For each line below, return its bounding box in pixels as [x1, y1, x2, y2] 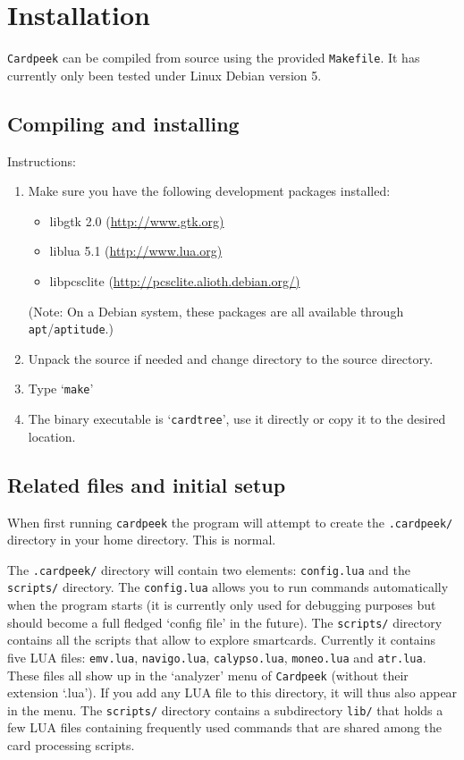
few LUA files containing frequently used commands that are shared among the [7, 718, 442, 737]
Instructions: [7, 151, 76, 170]
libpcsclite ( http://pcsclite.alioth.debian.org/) [49, 271, 300, 290]
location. [28, 426, 76, 445]
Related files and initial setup [7, 470, 286, 498]
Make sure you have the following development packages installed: [28, 182, 391, 200]
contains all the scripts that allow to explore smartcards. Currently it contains [7, 630, 436, 649]
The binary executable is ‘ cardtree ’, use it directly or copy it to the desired [28, 410, 446, 428]
